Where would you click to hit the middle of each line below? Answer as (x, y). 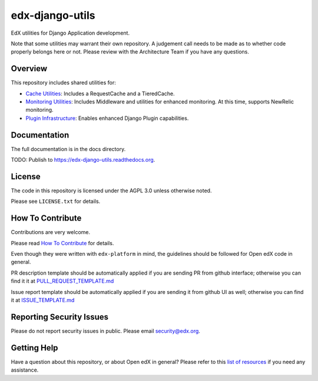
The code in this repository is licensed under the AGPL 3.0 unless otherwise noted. (111, 190)
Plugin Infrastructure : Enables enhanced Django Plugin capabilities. (107, 118)
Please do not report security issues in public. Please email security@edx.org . (105, 331)
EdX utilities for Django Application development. (70, 33)
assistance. (25, 370)
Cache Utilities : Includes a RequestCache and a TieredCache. (100, 93)
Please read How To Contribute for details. (62, 243)
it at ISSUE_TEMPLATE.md (43, 300)
